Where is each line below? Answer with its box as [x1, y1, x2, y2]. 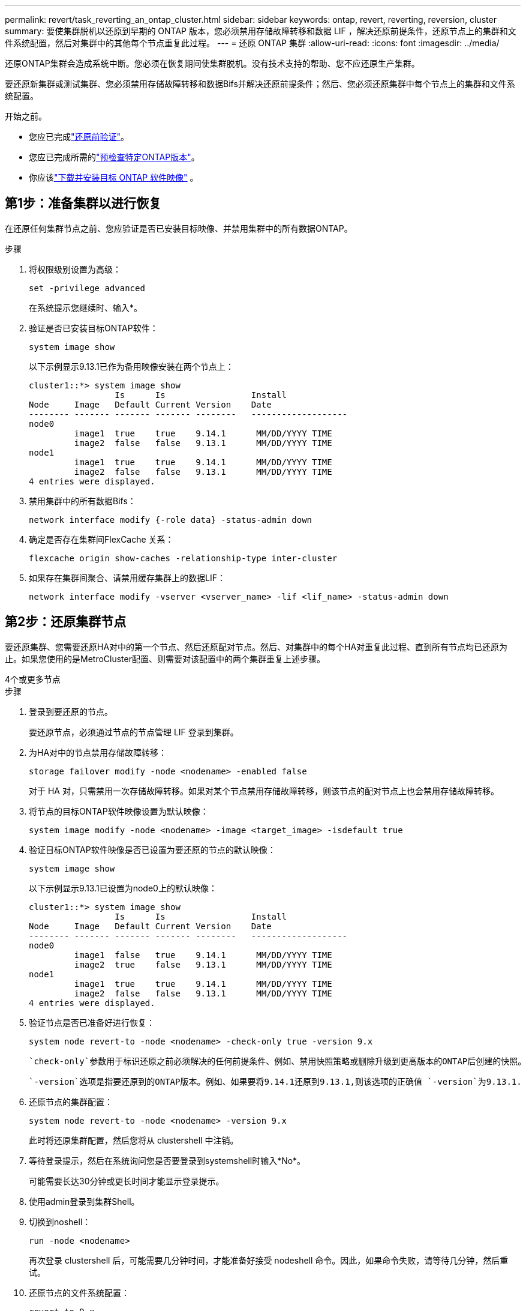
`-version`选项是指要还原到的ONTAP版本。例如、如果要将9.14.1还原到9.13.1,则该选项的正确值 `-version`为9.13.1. [29, 1076, 522, 1086]
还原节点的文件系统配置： [29, 1287, 130, 1298]
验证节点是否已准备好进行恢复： [29, 1017, 155, 1028]
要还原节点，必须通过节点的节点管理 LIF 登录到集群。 [29, 726, 239, 737]
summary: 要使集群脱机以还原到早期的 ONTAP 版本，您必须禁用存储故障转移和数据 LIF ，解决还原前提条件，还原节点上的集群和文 [5, 26, 516, 36]
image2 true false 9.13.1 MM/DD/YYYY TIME [74, 959, 332, 969]
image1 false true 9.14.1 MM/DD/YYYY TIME [74, 950, 332, 960]
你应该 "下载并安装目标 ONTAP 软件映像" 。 [29, 172, 199, 182]
